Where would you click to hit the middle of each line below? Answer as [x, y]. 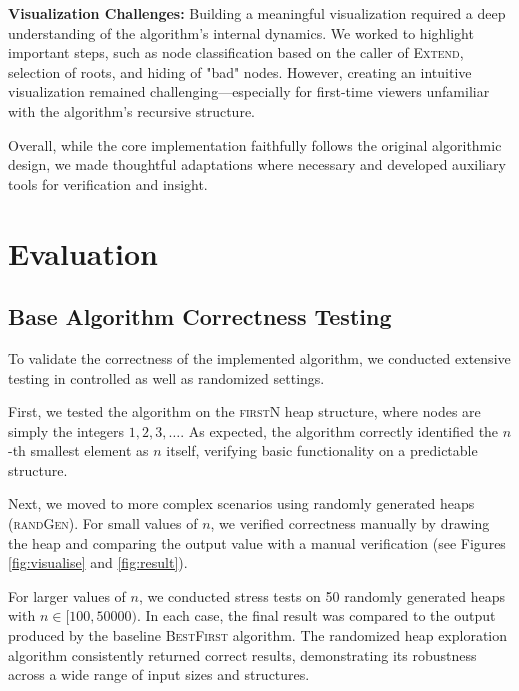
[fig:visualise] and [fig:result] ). [98, 562]
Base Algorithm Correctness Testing [200, 316]
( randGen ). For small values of [103, 523]
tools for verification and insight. [108, 183]
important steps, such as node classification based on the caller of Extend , [236, 52]
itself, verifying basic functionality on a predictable [322, 450]
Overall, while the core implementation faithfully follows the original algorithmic [255, 144]
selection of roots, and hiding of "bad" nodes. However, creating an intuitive [240, 71]
